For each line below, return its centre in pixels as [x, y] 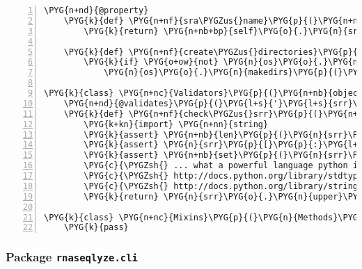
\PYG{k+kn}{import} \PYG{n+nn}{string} [176, 124]
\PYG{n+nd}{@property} [96, 10]
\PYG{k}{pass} [96, 228]
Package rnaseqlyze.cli [72, 257]
